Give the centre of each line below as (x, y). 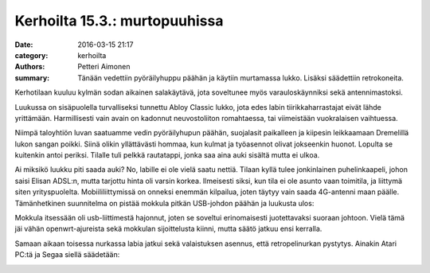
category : (31, 55)
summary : (32, 78)
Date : (24, 45)
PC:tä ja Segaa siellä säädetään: (67, 255)
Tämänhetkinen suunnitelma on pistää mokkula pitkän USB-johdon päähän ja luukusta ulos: (164, 203)
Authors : (30, 67)
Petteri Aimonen (104, 67)
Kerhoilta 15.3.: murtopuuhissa (119, 21)
